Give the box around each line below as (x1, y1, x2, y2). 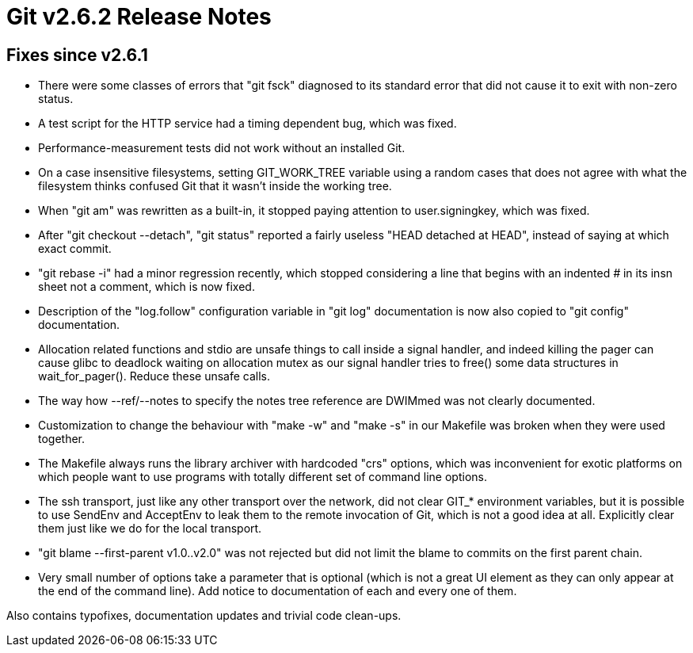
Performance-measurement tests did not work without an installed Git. (38, 141, 406, 155)
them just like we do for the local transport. (38, 521, 262, 536)
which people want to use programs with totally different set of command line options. (38, 470, 487, 484)
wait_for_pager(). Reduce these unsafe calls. (38, 369, 271, 384)
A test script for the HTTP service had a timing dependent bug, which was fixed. (38, 116, 457, 131)
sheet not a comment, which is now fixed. (38, 280, 255, 294)
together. (38, 432, 86, 446)
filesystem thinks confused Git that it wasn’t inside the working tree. (38, 179, 392, 193)
